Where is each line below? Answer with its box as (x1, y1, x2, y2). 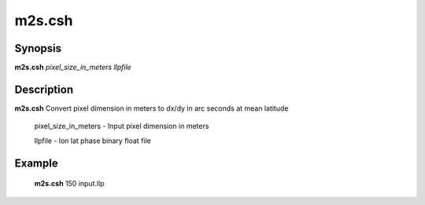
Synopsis (14, 42, 62, 55)
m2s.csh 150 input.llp (34, 179, 105, 189)
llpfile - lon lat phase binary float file (34, 136, 151, 145)
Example (14, 156, 58, 170)
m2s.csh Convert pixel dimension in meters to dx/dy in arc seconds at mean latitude (14, 103, 289, 113)
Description (14, 82, 74, 96)
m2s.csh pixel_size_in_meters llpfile (14, 63, 131, 72)
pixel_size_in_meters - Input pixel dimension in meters (34, 122, 209, 131)
